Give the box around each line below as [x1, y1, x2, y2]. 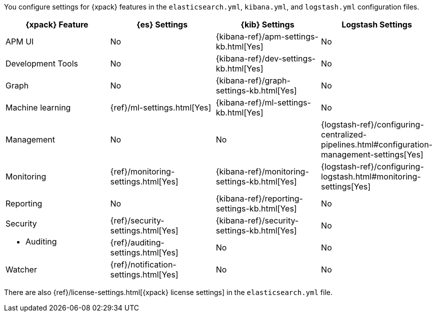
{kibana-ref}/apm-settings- [215, 31, 318, 41]
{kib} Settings [240, 19, 294, 29]
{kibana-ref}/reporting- [215, 193, 303, 203]
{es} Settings [136, 19, 188, 29]
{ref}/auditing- [110, 237, 164, 247]
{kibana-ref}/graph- [215, 75, 290, 85]
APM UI [5, 36, 34, 46]
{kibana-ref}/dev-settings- [215, 53, 316, 63]
